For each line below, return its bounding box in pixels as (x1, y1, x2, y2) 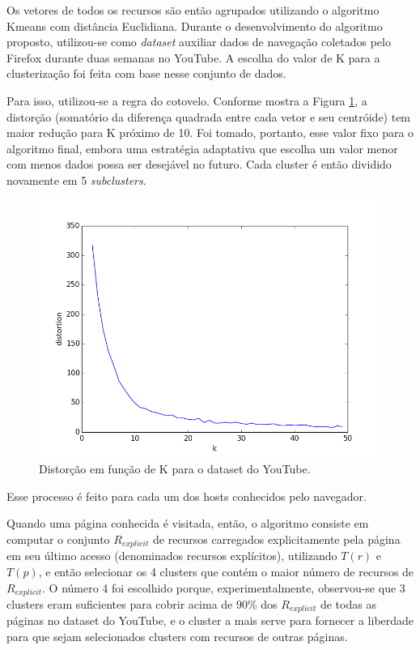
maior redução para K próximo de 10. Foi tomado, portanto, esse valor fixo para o (6, 124, 414, 141)
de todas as (320, 596, 376, 612)
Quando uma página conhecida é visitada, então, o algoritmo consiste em (6, 515, 369, 532)
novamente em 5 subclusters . (6, 171, 146, 188)
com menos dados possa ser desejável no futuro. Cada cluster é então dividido (6, 156, 392, 173)
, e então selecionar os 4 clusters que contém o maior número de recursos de (38, 562, 414, 579)
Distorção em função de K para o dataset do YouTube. (39, 460, 311, 477)
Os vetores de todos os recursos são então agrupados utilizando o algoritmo (6, 2, 380, 18)
